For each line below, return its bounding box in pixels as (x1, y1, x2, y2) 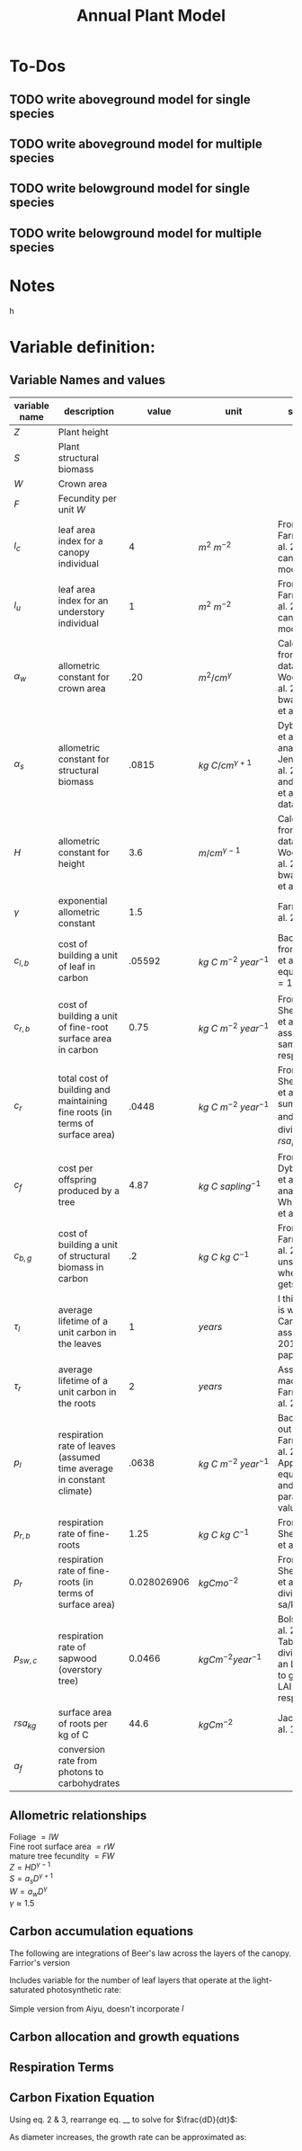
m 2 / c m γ (198, 670, 232, 684)
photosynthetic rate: (46, 1984, 121, 1995)
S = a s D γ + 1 (9, 1871, 54, 1886)
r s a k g (13, 1717, 37, 1731)
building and (58, 1083, 111, 1095)
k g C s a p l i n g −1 (198, 1178, 262, 1192)
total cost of (58, 1072, 110, 1084)
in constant (58, 1474, 106, 1486)
